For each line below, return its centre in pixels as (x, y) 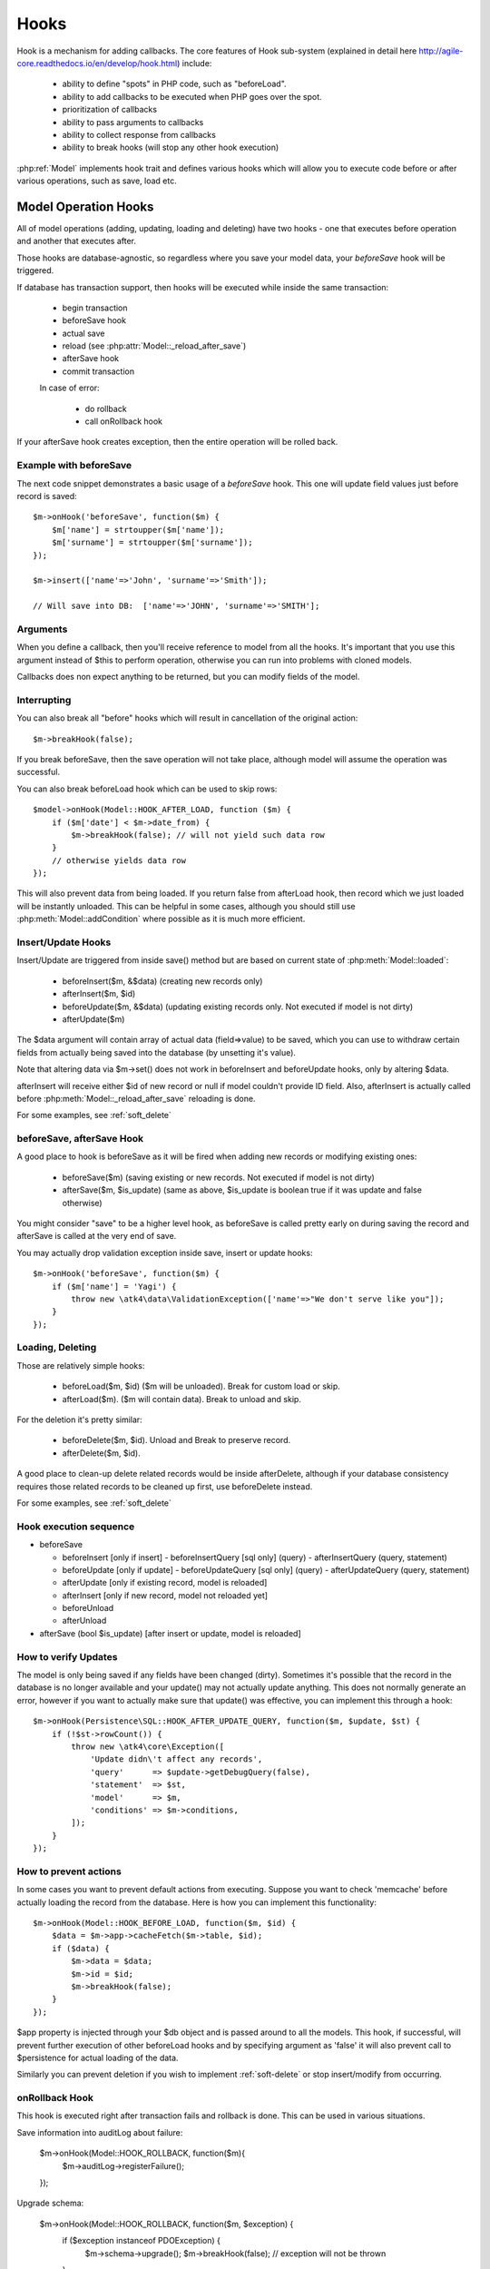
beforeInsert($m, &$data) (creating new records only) (162, 981)
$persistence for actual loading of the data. (98, 2058)
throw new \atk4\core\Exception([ (148, 1746)
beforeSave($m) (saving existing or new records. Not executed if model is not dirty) (219, 1177)
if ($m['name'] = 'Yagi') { (114, 1286)
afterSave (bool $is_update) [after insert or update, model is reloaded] (170, 1633)
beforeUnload (88, 1608)
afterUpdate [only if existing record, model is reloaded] (165, 1583)
